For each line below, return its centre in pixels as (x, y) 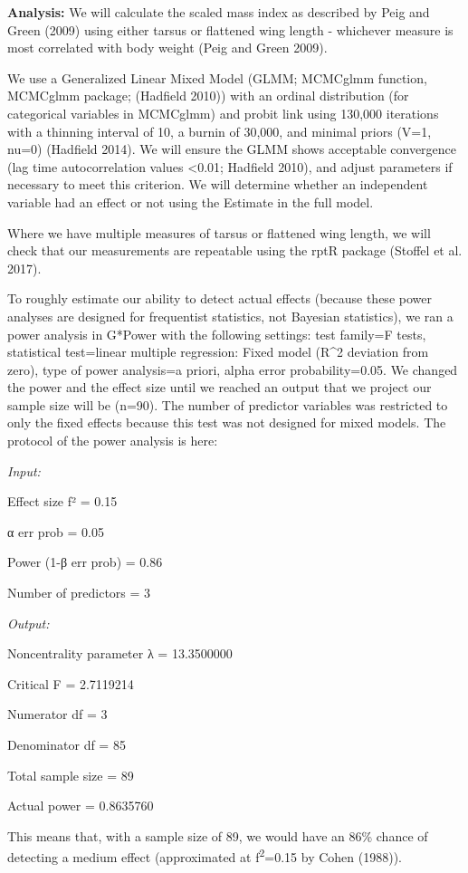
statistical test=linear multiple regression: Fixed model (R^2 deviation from (218, 352)
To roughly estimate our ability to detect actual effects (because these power (220, 298)
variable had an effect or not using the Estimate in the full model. (191, 201)
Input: (24, 470)
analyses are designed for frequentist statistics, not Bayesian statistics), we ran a (230, 316)
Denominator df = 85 (67, 744)
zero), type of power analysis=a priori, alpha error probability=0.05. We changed (233, 369)
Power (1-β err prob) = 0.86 (85, 562)
